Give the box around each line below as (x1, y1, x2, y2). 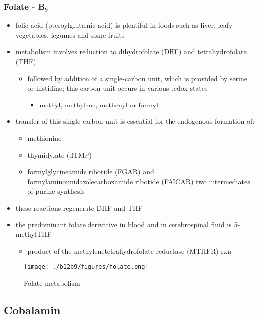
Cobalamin (4, 302, 61, 317)
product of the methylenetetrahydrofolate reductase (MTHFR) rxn (27, 245, 232, 256)
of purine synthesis (27, 186, 85, 196)
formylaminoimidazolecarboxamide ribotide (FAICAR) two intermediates (27, 176, 250, 186)
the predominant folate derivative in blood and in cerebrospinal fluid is (15, 219, 232, 229)
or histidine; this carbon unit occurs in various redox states (27, 83, 208, 93)
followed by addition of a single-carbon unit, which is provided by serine (27, 73, 247, 83)
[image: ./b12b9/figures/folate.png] (24, 263, 149, 271)
